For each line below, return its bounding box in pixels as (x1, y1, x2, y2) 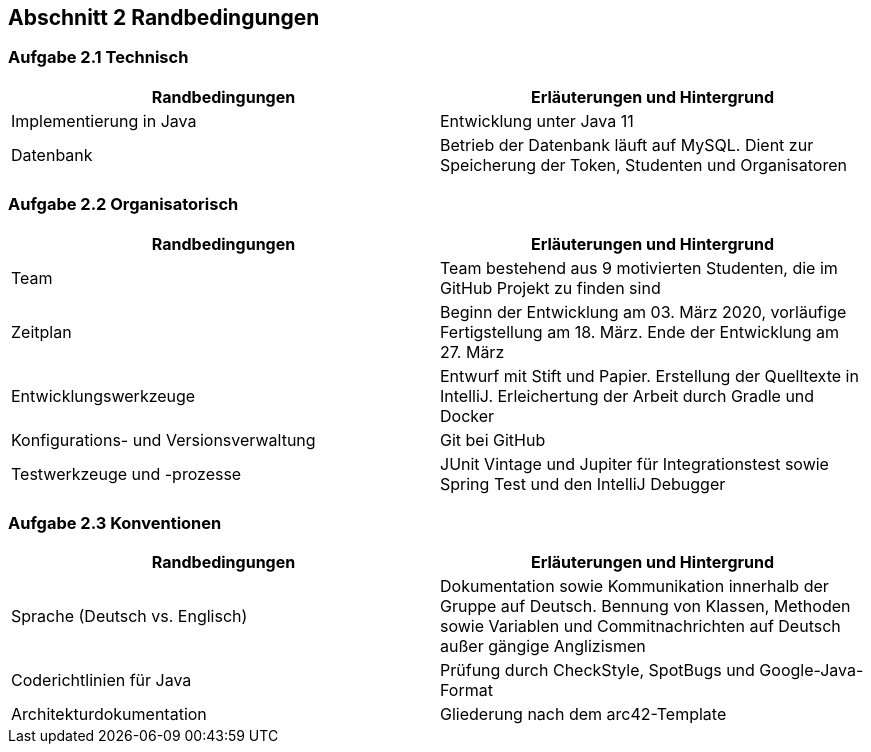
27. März (440, 341, 505, 362)
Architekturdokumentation (11, 704, 207, 725)
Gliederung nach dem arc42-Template (440, 704, 727, 725)
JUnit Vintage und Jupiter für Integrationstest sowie (440, 453, 829, 474)
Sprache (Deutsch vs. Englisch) (11, 606, 248, 627)
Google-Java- (759, 660, 864, 681)
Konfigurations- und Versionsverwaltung (11, 429, 316, 450)
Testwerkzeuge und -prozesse (11, 463, 242, 484)
